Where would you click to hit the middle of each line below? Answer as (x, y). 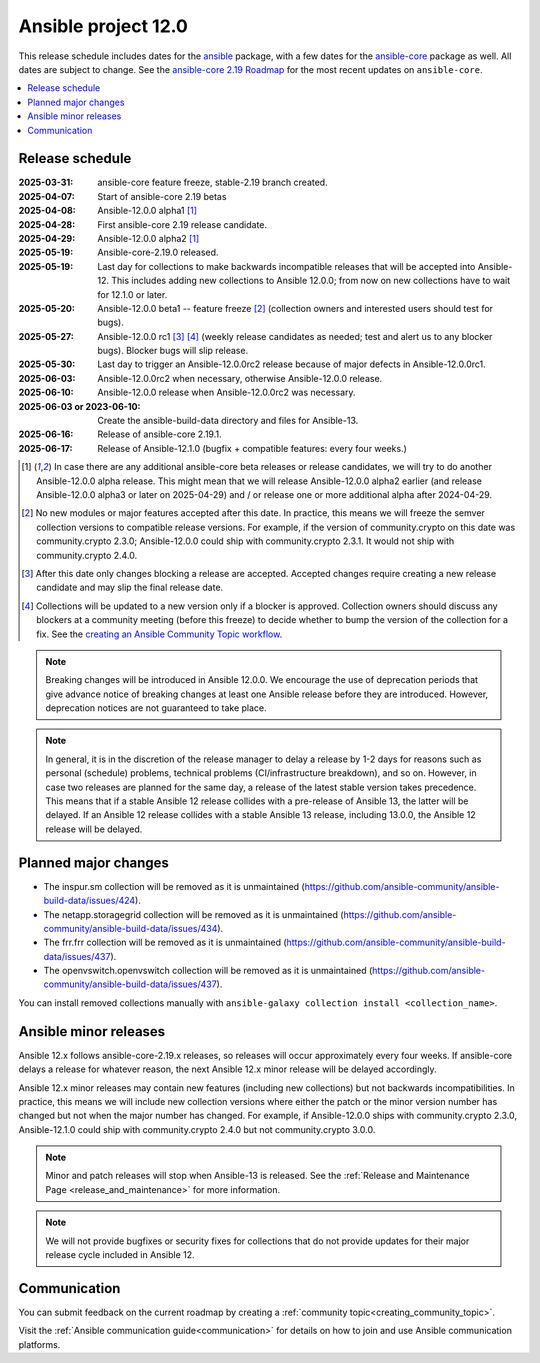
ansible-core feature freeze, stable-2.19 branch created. (213, 182)
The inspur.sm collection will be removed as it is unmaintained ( (174, 886)
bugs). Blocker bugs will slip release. (173, 351)
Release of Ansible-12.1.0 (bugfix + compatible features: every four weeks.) (252, 448)
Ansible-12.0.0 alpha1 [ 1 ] (147, 211)
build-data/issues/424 (89, 901)
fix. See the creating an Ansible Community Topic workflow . (159, 634)
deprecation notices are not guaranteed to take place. (156, 708)
